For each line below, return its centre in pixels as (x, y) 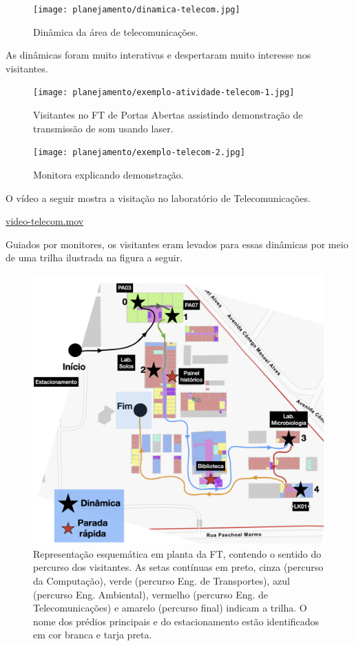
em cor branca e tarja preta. (93, 635)
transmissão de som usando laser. (103, 128)
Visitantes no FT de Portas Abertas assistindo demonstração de (168, 115)
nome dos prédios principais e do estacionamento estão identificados (176, 621)
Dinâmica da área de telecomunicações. (116, 31)
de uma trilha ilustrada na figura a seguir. (94, 258)
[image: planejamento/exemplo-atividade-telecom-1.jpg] (164, 93)
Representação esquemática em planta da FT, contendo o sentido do (177, 553)
